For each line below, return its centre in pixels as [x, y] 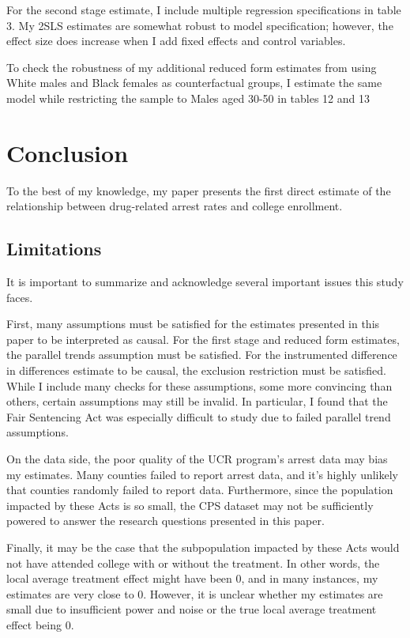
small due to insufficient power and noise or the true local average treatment [192, 609]
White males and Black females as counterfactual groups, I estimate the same [194, 83]
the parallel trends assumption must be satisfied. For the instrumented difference [202, 355]
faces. [20, 297]
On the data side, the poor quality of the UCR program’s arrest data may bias [197, 459]
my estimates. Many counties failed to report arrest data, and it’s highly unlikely [203, 474]
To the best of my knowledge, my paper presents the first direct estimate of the [199, 190]
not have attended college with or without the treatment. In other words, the [193, 562]
